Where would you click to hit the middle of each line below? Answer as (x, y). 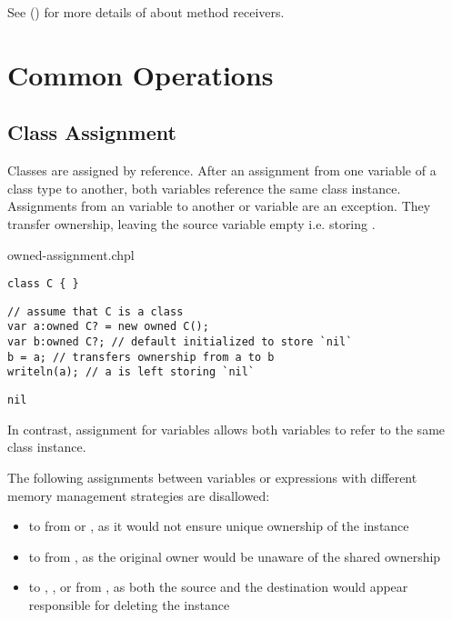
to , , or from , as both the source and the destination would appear (218, 587)
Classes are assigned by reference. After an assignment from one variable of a (222, 170)
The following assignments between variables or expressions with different (212, 477)
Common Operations (141, 74)
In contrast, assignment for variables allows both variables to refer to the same (226, 429)
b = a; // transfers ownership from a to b (141, 357)
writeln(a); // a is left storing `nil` (131, 372)
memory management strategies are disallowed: (139, 495)
